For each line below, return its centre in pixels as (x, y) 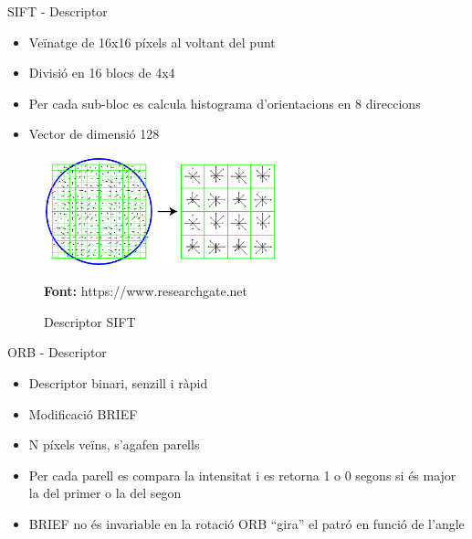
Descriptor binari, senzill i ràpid (118, 382)
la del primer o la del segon (105, 493)
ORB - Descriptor (57, 352)
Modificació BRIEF (83, 413)
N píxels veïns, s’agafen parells (114, 444)
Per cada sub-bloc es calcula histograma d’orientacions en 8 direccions (225, 103)
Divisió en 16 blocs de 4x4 (102, 73)
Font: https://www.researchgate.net (146, 291)
